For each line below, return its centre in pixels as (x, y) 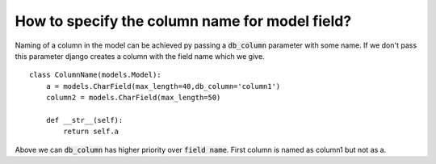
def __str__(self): (84, 120)
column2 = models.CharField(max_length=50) (133, 98)
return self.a (91, 132)
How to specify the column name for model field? (183, 21)
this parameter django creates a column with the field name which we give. (140, 56)
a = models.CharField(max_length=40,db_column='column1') (163, 86)
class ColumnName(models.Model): (95, 75)
